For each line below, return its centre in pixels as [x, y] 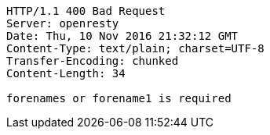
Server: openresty [63, 23]
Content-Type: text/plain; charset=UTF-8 [135, 48]
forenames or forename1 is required [119, 98]
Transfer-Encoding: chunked [93, 61]
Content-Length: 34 [66, 73]
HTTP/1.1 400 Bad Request [86, 11]
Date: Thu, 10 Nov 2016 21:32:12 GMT [122, 36]
